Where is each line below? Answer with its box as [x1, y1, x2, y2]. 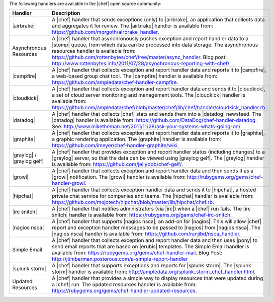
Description [52, 10, 81, 17]
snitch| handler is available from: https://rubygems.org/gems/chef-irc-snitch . [52, 212, 232, 219]
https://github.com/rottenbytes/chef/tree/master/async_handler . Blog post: [52, 54, 227, 61]
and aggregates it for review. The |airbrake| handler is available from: [52, 22, 213, 29]
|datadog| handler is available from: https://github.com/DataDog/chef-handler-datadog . [52, 117, 257, 124]
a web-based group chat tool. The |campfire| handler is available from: [52, 73, 218, 79]
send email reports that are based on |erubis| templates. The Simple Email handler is [52, 243, 250, 250]
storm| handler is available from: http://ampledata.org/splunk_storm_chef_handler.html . [52, 268, 256, 275]
